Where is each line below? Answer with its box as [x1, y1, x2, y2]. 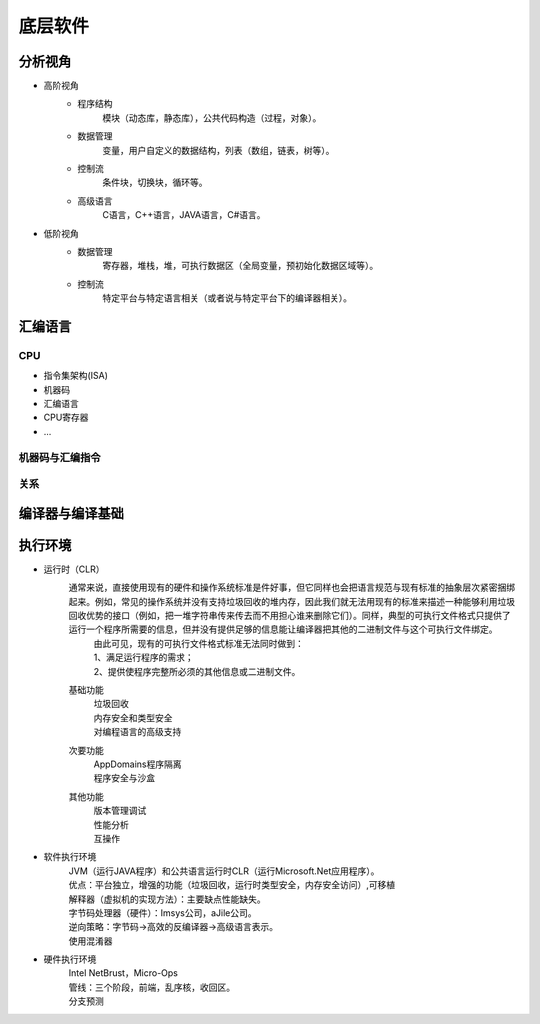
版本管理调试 [93, 805, 147, 817]
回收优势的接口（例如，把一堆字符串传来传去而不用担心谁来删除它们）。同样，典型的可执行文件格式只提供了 [68, 610, 511, 622]
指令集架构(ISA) [43, 370, 109, 382]
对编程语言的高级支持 [93, 726, 182, 738]
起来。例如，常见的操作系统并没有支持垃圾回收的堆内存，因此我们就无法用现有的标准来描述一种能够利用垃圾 [68, 595, 515, 607]
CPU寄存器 [43, 411, 89, 424]
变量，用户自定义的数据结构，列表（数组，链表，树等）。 [102, 144, 335, 156]
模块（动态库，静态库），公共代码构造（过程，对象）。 [102, 111, 322, 124]
